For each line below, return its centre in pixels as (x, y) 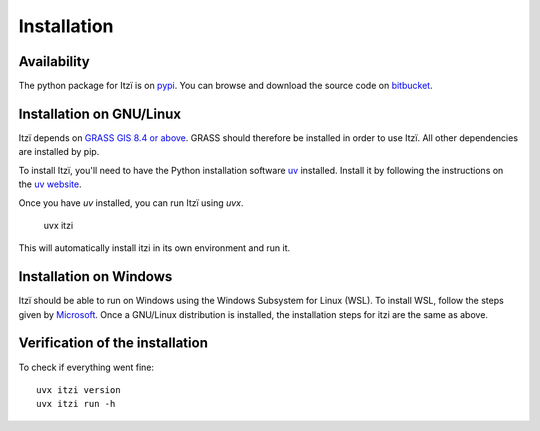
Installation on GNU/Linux (100, 113)
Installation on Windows (95, 276)
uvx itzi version (78, 389)
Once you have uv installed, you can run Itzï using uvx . (131, 202)
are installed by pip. (59, 152)
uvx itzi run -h (76, 404)
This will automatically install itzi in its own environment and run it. (154, 248)
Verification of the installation (113, 343)
